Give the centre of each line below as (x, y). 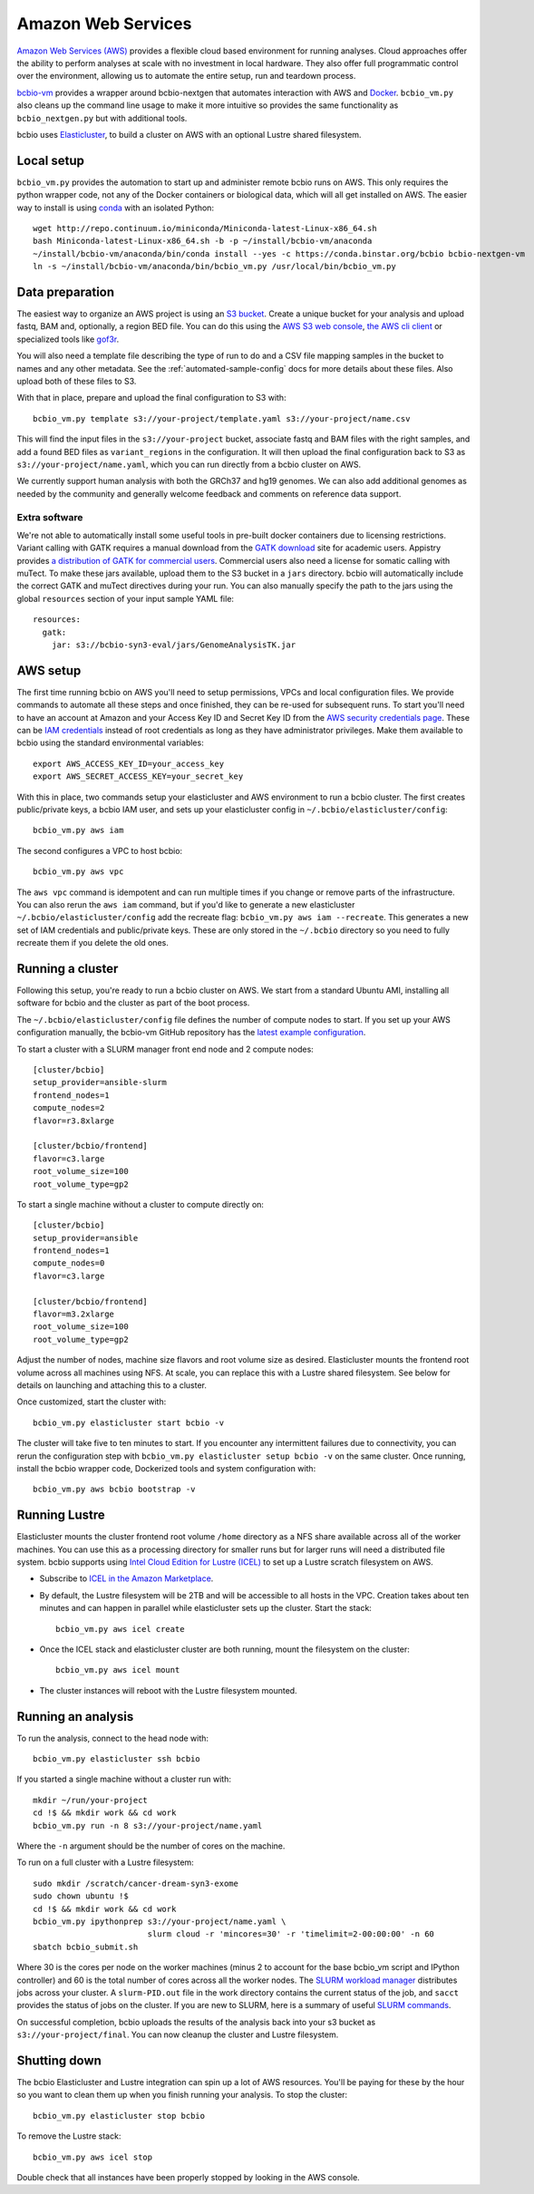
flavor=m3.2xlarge (74, 1314)
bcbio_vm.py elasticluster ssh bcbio (117, 1759)
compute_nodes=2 (69, 1108)
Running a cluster (68, 969)
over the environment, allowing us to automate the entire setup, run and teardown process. (186, 76)
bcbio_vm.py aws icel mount (118, 1670)
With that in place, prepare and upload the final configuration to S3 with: (151, 398)
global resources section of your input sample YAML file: (126, 598)
